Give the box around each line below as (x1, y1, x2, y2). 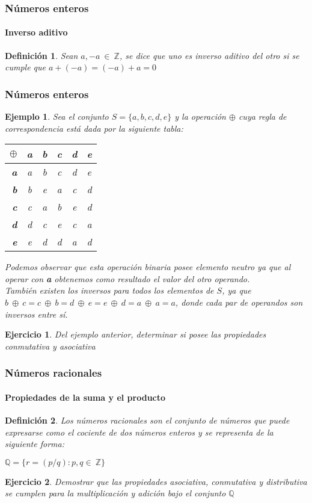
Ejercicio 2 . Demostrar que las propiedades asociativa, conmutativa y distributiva (5, 475, 307, 487)
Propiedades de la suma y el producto (5, 390, 166, 403)
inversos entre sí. (5, 307, 68, 320)
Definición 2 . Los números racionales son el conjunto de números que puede (5, 414, 290, 427)
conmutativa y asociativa (5, 339, 96, 352)
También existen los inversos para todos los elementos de (5, 284, 214, 297)
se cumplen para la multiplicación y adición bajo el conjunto (5, 487, 226, 499)
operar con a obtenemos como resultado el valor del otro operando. (5, 272, 250, 285)
